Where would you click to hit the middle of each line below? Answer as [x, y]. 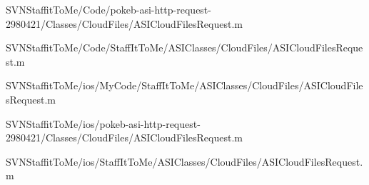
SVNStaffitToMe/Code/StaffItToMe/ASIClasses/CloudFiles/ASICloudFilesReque [184, 47]
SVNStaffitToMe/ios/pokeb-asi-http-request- [103, 123]
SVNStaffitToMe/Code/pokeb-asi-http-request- [108, 9]
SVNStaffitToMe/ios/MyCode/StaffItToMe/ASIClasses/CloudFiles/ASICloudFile [184, 85]
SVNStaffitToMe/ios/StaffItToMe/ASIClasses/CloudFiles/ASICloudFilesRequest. [184, 161]
